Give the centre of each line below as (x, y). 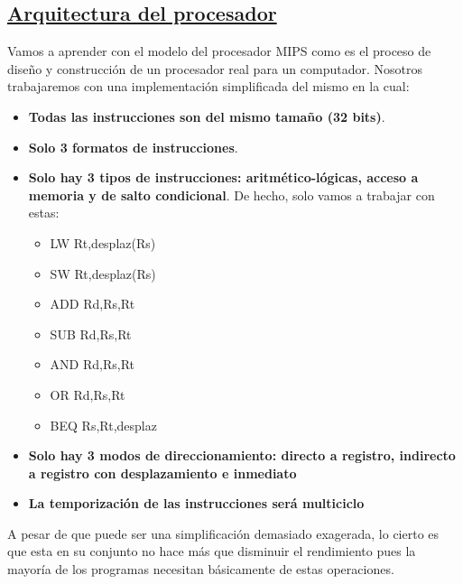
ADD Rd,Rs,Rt (93, 304)
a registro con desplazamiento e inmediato (162, 473)
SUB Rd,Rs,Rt (91, 334)
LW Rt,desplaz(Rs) (103, 242)
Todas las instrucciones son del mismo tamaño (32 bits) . (207, 116)
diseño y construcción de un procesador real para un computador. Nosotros (215, 68)
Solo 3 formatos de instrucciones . (133, 147)
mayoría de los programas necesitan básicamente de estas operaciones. (201, 569)
